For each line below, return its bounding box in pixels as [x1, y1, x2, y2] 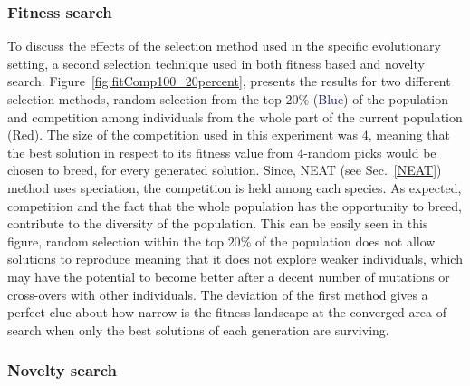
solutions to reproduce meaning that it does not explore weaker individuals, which [7, 249, 463, 268]
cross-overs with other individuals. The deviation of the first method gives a [7, 285, 428, 304]
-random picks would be [303, 142, 436, 161]
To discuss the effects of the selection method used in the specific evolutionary [7, 36, 441, 55]
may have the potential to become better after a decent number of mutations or [7, 266, 450, 285]
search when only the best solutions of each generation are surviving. [7, 320, 389, 339]
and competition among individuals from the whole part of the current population [7, 107, 463, 126]
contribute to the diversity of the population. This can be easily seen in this [7, 214, 428, 233]
